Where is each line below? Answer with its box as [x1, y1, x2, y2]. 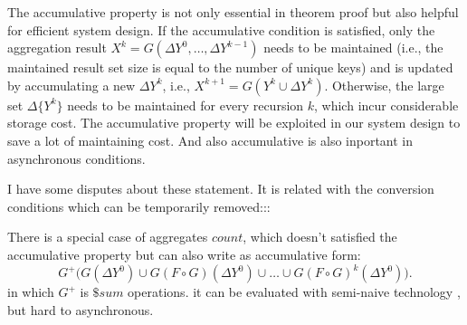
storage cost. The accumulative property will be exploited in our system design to [7, 113, 461, 132]
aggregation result [7, 38, 107, 57]
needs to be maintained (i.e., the [263, 38, 443, 57]
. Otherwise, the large [324, 75, 444, 94]
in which [7, 282, 54, 301]
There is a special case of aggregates [7, 227, 208, 246]
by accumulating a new [7, 75, 136, 94]
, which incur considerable [314, 95, 459, 114]
